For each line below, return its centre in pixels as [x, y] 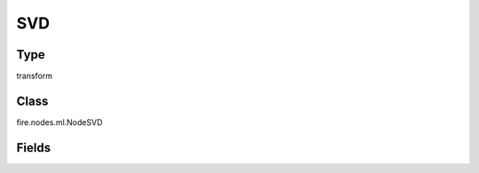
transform [35, 76]
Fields [34, 148]
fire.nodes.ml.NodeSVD [59, 122]
